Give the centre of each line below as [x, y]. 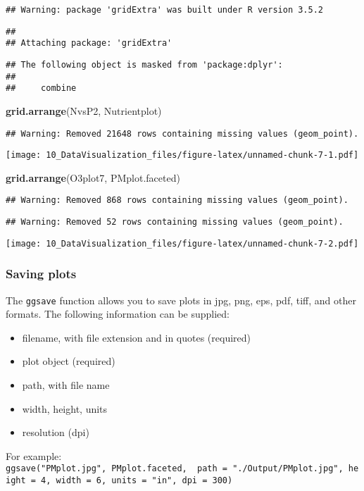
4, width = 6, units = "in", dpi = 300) [137, 481]
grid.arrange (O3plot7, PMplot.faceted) [93, 177]
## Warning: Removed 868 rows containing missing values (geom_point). [177, 200]
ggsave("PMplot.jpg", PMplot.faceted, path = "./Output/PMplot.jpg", [175, 469]
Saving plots [41, 274]
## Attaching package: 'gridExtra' [89, 43]
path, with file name [66, 385]
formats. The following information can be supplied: [118, 314]
